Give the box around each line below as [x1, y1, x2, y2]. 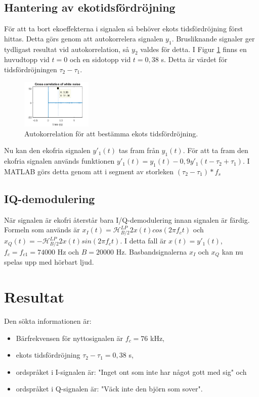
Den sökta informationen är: [4, 315, 92, 326]
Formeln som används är [4, 224, 80, 235]
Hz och [57, 246, 79, 257]
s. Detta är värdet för [161, 54, 228, 65]
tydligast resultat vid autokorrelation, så [4, 43, 129, 54]
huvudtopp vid [4, 54, 50, 65]
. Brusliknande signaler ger [171, 33, 255, 43]
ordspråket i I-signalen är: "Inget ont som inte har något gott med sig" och [16, 366, 247, 377]
